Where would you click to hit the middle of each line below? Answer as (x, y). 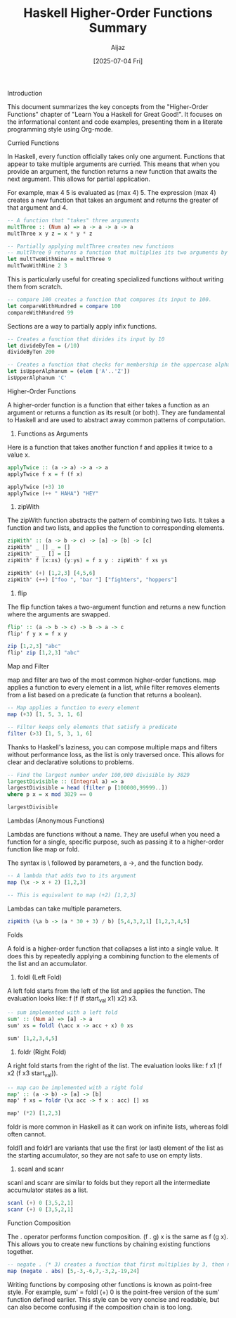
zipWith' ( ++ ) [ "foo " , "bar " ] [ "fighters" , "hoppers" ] (92, 579)
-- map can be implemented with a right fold (75, 1088)
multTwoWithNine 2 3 (38, 266)
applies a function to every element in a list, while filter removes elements (113, 687)
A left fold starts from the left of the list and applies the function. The (106, 991)
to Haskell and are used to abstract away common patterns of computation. (117, 419)
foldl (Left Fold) (39, 977)
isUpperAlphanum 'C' (38, 378)
